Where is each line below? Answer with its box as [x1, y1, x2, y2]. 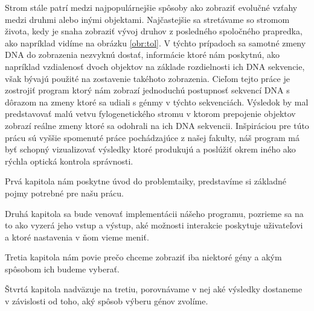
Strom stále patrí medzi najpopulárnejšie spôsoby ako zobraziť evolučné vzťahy [5, 1, 298, 13]
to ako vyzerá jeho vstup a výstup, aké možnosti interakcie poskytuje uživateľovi [5, 219, 303, 231]
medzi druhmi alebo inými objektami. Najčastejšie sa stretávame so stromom [5, 13, 290, 25]
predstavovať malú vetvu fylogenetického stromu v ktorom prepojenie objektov [5, 107, 296, 120]
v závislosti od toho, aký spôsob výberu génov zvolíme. [5, 295, 208, 307]
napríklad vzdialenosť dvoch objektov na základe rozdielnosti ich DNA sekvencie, [5, 60, 305, 72]
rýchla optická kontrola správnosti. [5, 154, 133, 167]
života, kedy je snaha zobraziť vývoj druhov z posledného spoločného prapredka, [5, 25, 303, 37]
